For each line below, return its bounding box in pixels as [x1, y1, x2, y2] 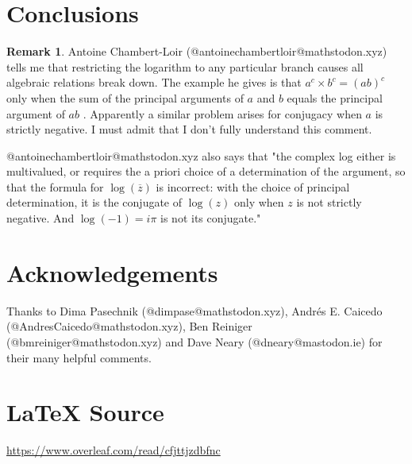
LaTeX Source [6, 396, 164, 428]
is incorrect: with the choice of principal [156, 178, 350, 195]
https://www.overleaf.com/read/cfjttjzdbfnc [6, 442, 221, 458]
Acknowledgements [6, 256, 218, 288]
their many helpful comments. [6, 349, 152, 365]
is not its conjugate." [160, 210, 261, 226]
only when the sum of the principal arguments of [6, 89, 244, 106]
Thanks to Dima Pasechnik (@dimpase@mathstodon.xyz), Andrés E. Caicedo [6, 302, 383, 319]
